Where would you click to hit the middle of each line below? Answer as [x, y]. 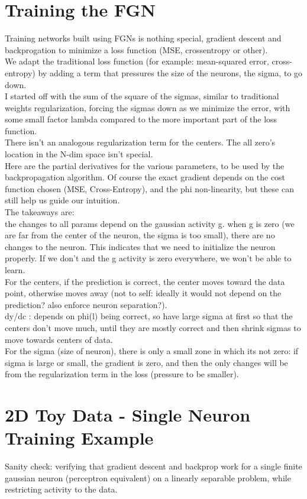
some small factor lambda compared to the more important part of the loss [141, 119]
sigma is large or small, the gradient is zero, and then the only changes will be [146, 362]
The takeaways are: [40, 212]
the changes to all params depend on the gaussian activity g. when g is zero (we [150, 223]
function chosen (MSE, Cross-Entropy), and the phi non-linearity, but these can [149, 188]
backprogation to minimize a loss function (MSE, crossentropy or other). [136, 49]
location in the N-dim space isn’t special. [79, 154]
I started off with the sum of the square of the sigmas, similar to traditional [142, 96]
